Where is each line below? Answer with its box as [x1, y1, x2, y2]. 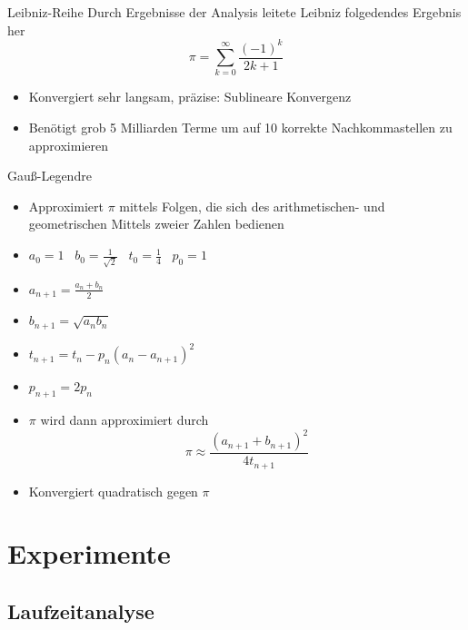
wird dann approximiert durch [40, 409, 209, 428]
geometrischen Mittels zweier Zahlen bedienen [28, 214, 284, 233]
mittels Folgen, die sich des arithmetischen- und [119, 196, 385, 215]
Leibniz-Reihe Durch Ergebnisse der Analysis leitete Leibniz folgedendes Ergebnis [7, 3, 462, 21]
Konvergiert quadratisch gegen [28, 481, 198, 500]
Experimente [7, 535, 171, 572]
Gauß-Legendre [7, 166, 92, 185]
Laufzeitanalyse [7, 596, 154, 625]
